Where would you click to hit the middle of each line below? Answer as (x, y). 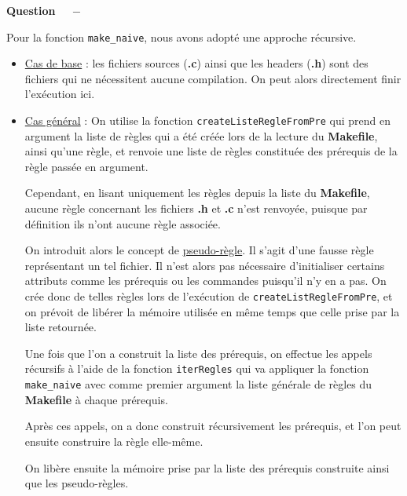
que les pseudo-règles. (77, 483)
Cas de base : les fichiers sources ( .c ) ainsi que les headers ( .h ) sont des (196, 63)
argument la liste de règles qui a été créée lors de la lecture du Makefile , (201, 135)
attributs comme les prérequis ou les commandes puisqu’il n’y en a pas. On (205, 281)
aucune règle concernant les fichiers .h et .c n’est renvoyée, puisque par (196, 208)
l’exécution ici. (60, 94)
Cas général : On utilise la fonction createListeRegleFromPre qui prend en (207, 120)
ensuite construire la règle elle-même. (114, 441)
